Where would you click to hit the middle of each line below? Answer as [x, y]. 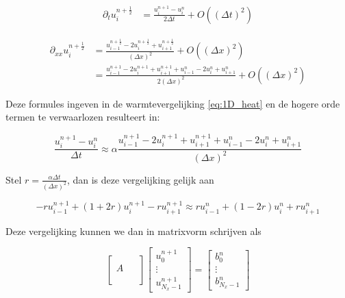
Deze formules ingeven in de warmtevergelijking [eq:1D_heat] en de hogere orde [173, 103]
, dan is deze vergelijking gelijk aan [140, 179]
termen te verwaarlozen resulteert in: [83, 117]
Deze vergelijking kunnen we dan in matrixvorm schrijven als [133, 231]
